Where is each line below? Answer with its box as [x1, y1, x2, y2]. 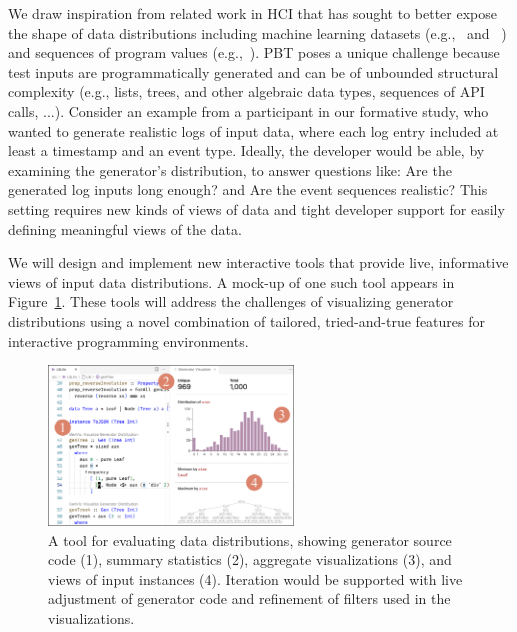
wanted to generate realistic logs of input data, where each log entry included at [8, 120, 499, 141]
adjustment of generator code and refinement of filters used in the [48, 588, 451, 609]
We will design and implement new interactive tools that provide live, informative [8, 252, 509, 273]
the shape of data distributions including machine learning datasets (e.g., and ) [8, 22, 507, 43]
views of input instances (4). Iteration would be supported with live [48, 568, 463, 589]
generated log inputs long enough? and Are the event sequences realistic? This [8, 179, 488, 200]
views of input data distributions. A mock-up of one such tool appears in [8, 271, 455, 292]
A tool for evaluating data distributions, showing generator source [48, 529, 452, 550]
